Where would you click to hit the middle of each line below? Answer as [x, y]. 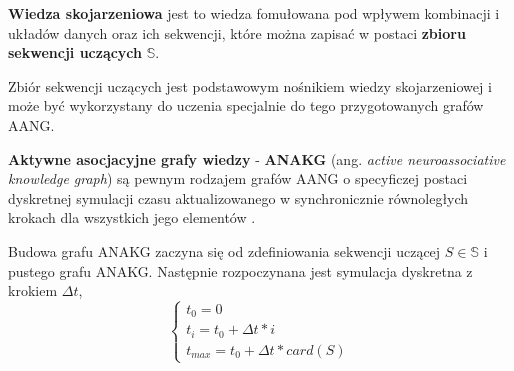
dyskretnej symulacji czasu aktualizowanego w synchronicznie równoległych [238, 197]
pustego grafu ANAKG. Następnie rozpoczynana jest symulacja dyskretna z [240, 270]
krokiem [33, 290]
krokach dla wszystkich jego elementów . [132, 217]
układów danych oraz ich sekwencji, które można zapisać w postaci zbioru [237, 32]
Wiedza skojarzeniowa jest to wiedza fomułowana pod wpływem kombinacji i [254, 13]
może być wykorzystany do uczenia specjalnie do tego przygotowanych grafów [246, 105]
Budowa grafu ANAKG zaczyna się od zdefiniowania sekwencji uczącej [224, 250]
